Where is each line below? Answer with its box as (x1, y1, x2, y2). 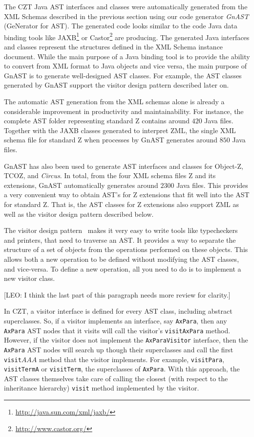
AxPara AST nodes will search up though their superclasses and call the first (4, 344, 233, 354)
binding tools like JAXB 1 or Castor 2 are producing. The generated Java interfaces (4, 30, 250, 42)
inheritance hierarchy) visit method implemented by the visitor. (4, 383, 199, 393)
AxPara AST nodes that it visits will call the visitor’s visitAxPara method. (4, 325, 231, 335)
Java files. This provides (176, 180, 248, 190)
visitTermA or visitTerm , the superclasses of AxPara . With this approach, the (4, 364, 240, 374)
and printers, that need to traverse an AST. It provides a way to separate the (4, 234, 236, 245)
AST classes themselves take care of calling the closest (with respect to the (4, 373, 228, 383)
